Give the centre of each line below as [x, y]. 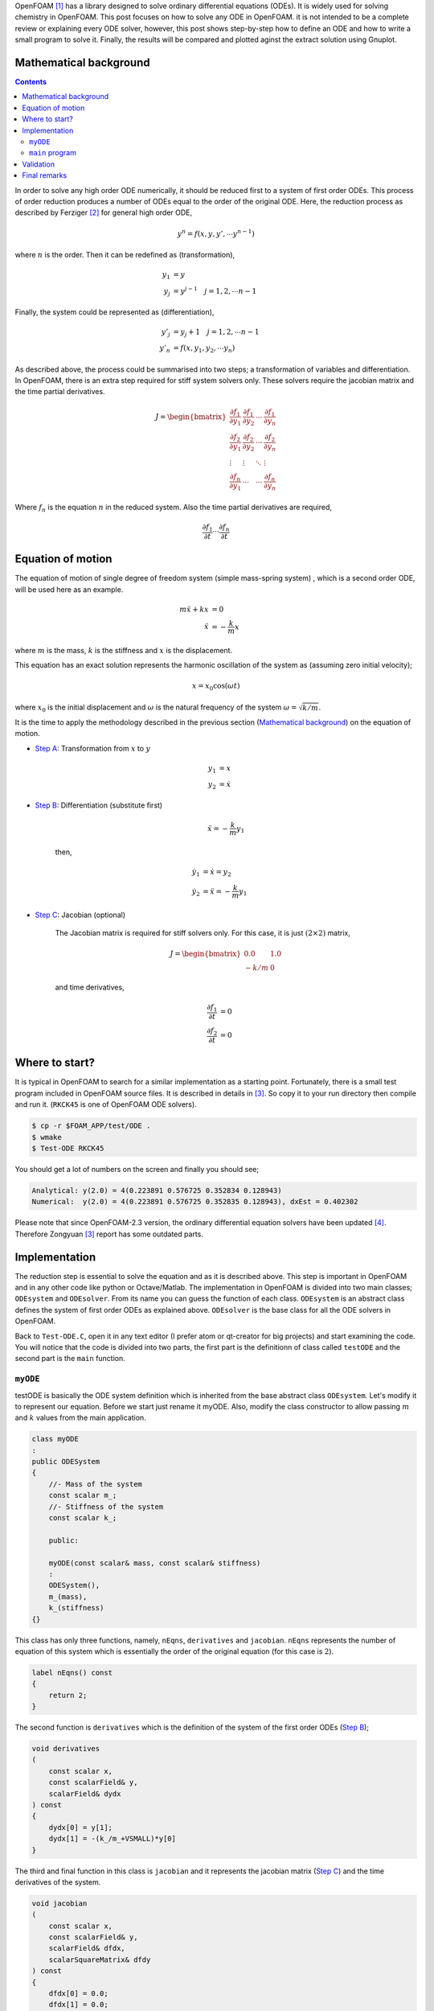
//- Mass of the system [95, 1484]
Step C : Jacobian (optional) [80, 915]
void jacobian [59, 1903]
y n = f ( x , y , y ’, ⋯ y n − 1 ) [216, 233]
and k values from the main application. [80, 1418]
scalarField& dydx [85, 1793]
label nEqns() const [72, 1672]
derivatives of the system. [58, 1881]
